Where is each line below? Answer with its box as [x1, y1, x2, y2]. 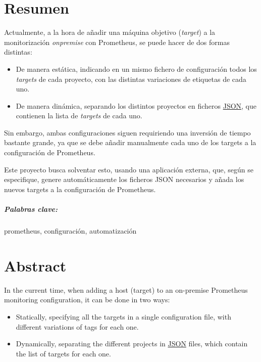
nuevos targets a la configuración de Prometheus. [4, 184, 156, 194]
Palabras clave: [4, 204, 58, 214]
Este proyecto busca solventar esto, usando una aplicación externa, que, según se [4, 164, 253, 174]
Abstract [4, 255, 67, 276]
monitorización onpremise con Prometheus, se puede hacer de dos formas [4, 36, 230, 47]
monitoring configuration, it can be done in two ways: [4, 294, 170, 305]
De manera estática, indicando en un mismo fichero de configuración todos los [16, 63, 257, 74]
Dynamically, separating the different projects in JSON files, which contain [16, 338, 248, 349]
